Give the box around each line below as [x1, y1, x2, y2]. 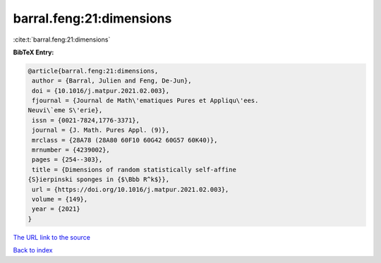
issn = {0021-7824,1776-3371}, [32, 116, 140, 124]
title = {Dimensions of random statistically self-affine [32, 166, 236, 173]
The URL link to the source [13, 233, 91, 241]
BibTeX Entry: [13, 48, 54, 56]
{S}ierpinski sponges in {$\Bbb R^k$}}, [28, 176, 169, 183]
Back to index [13, 246, 53, 255]
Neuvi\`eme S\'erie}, [28, 106, 103, 114]
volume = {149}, [32, 195, 88, 203]
